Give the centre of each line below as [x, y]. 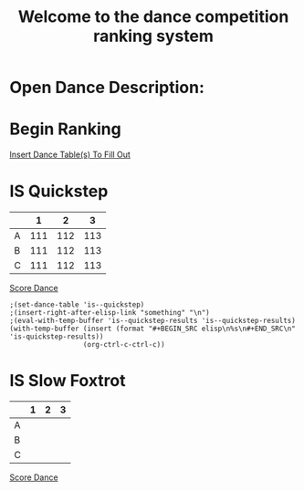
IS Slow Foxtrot [68, 381]
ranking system [153, 36]
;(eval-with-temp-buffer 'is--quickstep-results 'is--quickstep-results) [153, 321]
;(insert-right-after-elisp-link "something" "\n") [110, 313]
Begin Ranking [65, 129]
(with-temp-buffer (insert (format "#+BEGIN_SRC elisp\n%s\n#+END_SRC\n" [153, 329]
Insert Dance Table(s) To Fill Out [70, 155]
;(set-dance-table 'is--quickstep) [77, 305]
